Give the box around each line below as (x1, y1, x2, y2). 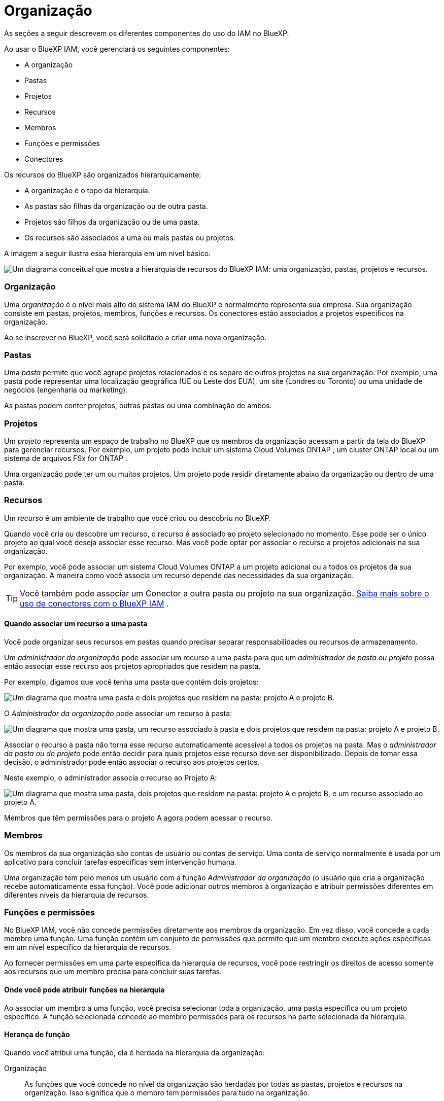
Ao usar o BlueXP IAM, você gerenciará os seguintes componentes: (4, 44, 230, 53)
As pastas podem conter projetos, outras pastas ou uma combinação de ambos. (4, 401, 272, 410)
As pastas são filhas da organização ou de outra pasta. (24, 201, 208, 210)
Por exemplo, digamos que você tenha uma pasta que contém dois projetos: (4, 677, 259, 686)
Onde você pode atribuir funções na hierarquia (4, 985, 165, 995)
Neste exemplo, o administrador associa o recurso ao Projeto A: (4, 773, 217, 782)
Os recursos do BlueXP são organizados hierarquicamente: (4, 170, 201, 179)
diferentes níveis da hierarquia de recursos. (4, 890, 149, 899)
